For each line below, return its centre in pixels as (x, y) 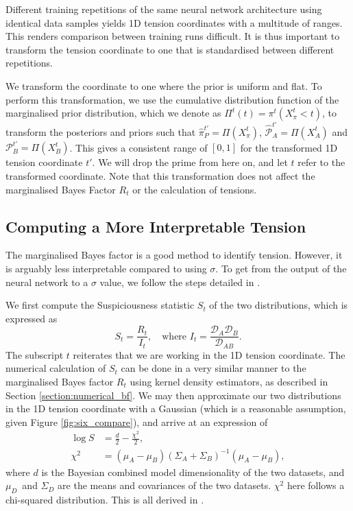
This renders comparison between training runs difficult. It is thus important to (173, 36)
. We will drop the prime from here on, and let (190, 162)
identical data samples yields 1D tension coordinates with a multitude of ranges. (174, 22)
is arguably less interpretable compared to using (106, 268)
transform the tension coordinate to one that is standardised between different (170, 49)
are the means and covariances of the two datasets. (165, 485)
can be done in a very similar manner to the (214, 368)
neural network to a (47, 282)
